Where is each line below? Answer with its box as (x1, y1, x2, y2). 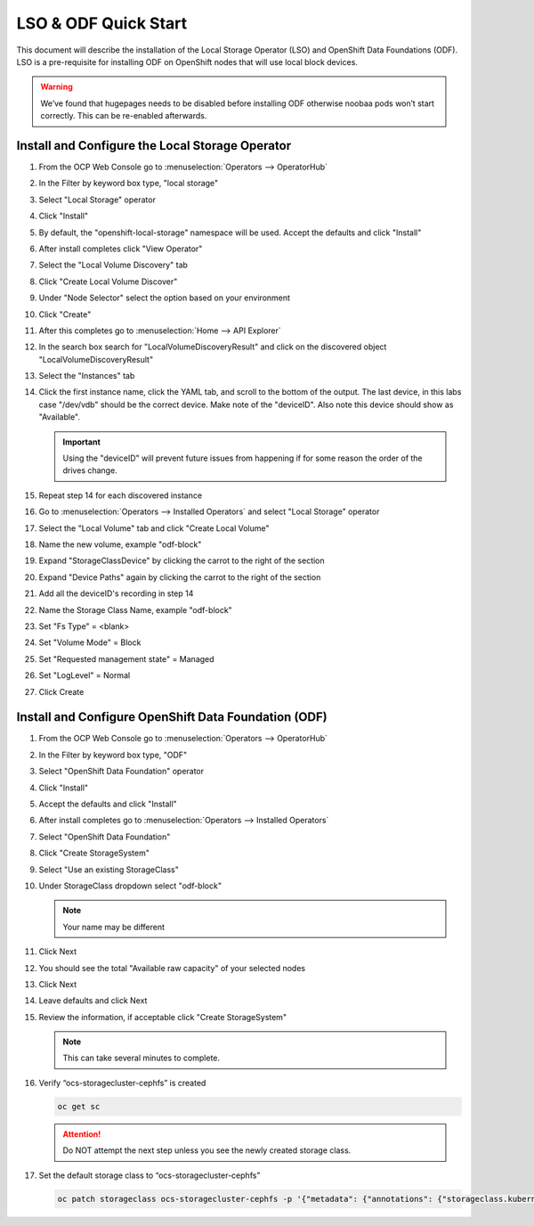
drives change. (62, 465, 117, 476)
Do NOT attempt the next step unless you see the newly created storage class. (62, 1145, 352, 1156)
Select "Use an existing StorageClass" (38, 864, 180, 875)
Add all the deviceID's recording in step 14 (38, 588, 194, 599)
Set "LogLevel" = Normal (38, 670, 131, 681)
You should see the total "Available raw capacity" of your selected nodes (38, 962, 306, 973)
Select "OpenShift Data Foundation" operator (38, 766, 205, 777)
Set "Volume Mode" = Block (38, 637, 142, 648)
